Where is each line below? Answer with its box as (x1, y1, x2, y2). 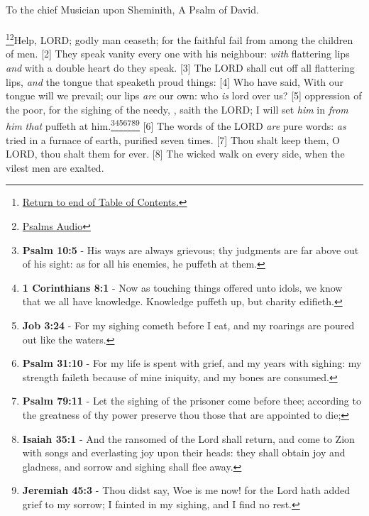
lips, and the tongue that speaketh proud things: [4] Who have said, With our (6, 74, 344, 89)
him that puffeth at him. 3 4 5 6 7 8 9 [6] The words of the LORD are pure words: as (6, 116, 346, 133)
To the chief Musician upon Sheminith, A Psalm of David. (6, 2, 259, 16)
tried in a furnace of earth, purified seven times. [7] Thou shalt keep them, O (6, 132, 340, 147)
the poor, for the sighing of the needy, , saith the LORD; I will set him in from (6, 101, 348, 116)
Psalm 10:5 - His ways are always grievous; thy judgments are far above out (22, 242, 359, 257)
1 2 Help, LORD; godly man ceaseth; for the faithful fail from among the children (6, 31, 353, 47)
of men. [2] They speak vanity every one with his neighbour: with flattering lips (6, 46, 350, 61)
